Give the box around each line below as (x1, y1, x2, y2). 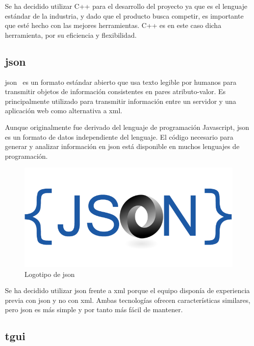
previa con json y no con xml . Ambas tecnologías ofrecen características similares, (5, 295, 251, 305)
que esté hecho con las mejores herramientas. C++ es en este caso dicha (5, 20, 222, 30)
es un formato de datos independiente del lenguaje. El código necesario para (5, 131, 233, 142)
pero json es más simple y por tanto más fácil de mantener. (5, 304, 183, 315)
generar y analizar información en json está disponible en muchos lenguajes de (5, 141, 240, 151)
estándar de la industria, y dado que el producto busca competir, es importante (5, 10, 244, 21)
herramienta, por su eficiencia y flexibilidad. (5, 29, 137, 40)
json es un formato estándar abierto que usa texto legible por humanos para (5, 76, 236, 87)
